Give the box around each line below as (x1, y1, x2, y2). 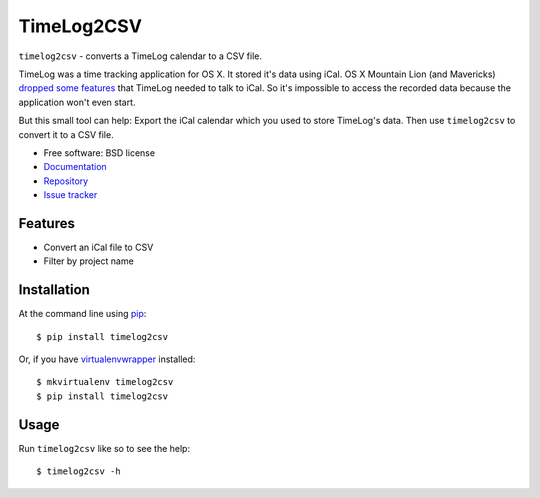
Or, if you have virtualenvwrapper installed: (18, 353, 196, 365)
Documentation (43, 161, 107, 173)
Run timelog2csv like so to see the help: (18, 442, 190, 454)
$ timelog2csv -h (36, 466, 121, 477)
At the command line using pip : (18, 308, 147, 320)
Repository (43, 175, 89, 187)
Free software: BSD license (43, 146, 155, 159)
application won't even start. (18, 96, 136, 108)
